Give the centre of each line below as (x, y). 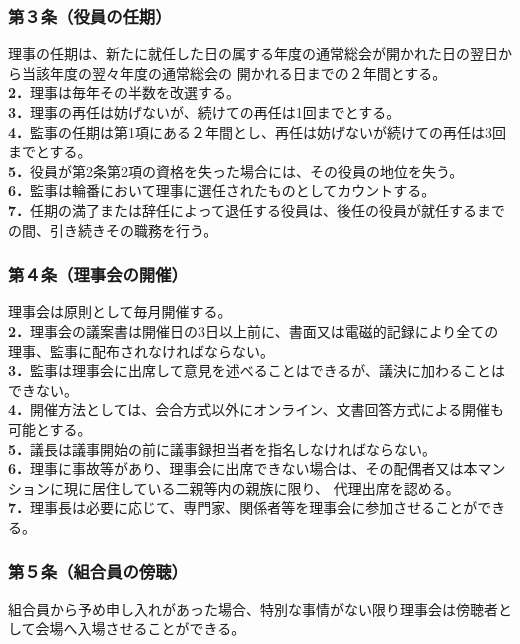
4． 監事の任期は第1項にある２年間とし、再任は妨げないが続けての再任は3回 (257, 131)
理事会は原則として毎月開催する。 (120, 311)
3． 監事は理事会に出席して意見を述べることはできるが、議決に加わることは (257, 370)
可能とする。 (50, 428)
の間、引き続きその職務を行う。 (113, 229)
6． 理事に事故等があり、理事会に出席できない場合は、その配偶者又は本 (243, 468)
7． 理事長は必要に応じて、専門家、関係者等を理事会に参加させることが (243, 507)
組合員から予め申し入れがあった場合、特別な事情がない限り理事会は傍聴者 (253, 608)
